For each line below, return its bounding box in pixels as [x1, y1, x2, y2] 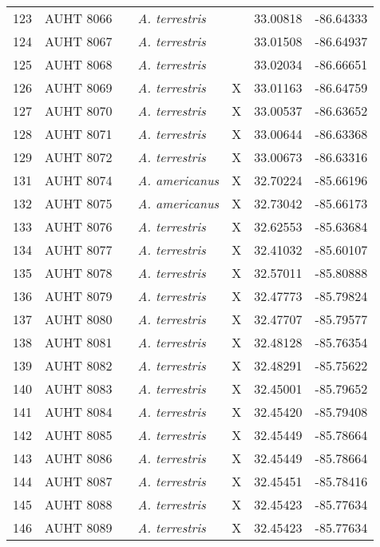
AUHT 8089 [45, 518, 113, 537]
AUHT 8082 [45, 356, 113, 375]
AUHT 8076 [45, 217, 113, 236]
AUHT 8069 [45, 78, 113, 97]
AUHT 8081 [45, 333, 113, 351]
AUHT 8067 [45, 32, 113, 50]
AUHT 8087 [45, 472, 113, 490]
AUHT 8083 [45, 379, 113, 398]
